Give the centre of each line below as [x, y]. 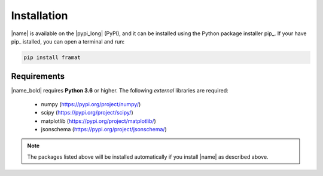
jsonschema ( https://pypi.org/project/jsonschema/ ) [104, 129]
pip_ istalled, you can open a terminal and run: [68, 41]
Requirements [38, 77]
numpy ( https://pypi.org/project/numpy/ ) [91, 104]
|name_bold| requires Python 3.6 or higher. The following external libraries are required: [120, 91]
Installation [39, 16]
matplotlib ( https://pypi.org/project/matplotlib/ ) [99, 121]
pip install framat [52, 57]
